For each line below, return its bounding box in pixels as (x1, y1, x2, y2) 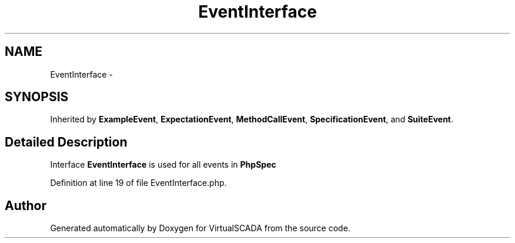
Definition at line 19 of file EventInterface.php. (50, 178, 227, 188)
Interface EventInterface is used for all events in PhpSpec (50, 159, 276, 170)
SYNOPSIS (5, 89, 69, 105)
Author (5, 198, 46, 213)
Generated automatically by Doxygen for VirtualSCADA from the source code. (50, 223, 350, 234)
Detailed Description (5, 134, 128, 149)
